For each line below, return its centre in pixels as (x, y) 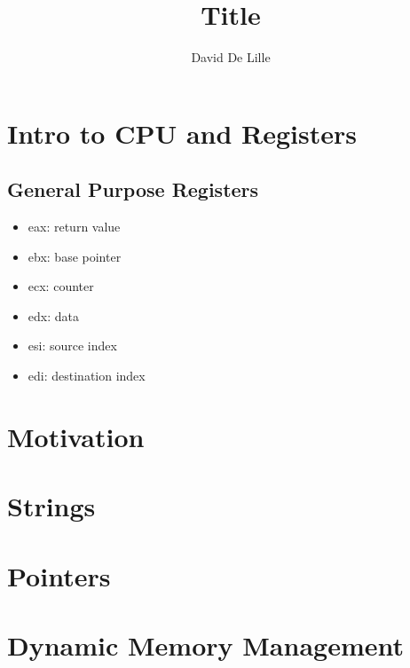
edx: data (53, 315)
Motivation (76, 436)
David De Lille (231, 57)
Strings (51, 506)
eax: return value (74, 227)
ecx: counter (61, 286)
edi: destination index (87, 376)
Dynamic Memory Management (205, 644)
